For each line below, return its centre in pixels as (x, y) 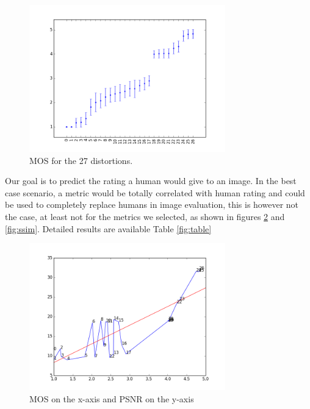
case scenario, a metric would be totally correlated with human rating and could (155, 192)
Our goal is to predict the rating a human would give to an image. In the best (151, 181)
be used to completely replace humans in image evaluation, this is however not (152, 204)
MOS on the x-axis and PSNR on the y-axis (112, 398)
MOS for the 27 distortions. (81, 160)
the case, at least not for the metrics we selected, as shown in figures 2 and (145, 216)
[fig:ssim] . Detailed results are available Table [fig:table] (108, 228)
